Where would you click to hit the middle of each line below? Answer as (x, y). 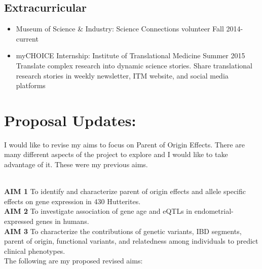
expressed (19, 221)
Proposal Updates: (70, 120)
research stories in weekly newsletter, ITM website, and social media (122, 75)
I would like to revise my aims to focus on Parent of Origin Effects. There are (124, 144)
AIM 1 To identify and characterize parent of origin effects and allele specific (125, 191)
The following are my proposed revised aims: (73, 261)
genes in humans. (62, 221)
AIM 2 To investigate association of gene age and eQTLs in (98, 211)
